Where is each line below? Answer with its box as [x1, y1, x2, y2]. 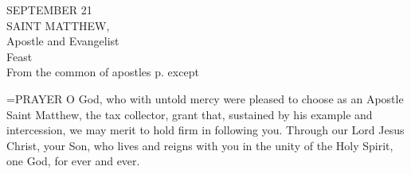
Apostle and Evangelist [6, 33, 119, 49]
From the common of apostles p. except [6, 64, 199, 80]
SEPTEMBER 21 [6, 2, 92, 17]
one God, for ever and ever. [6, 153, 140, 169]
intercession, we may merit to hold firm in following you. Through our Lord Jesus [6, 122, 405, 138]
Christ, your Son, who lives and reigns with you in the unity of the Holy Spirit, [6, 137, 393, 153]
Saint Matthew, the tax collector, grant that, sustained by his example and [6, 106, 373, 122]
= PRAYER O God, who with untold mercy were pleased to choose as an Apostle [6, 90, 404, 106]
